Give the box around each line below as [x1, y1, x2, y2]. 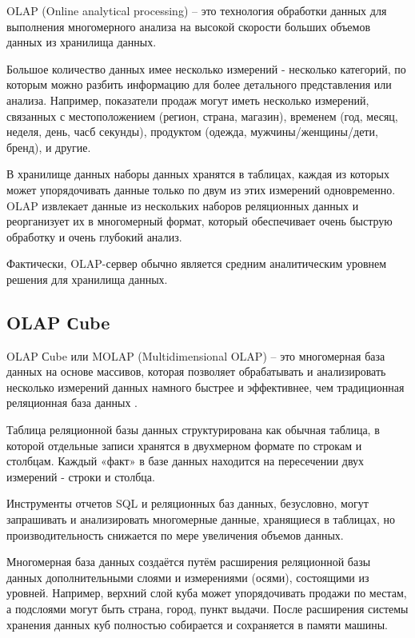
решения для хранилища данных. [6, 270, 168, 287]
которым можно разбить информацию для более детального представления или [6, 76, 392, 93]
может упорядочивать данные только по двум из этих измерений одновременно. [6, 181, 396, 197]
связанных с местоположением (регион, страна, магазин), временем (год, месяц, [6, 107, 398, 124]
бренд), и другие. [6, 138, 91, 155]
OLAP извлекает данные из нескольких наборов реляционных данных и [6, 197, 359, 213]
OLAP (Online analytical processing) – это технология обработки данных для [6, 2, 387, 18]
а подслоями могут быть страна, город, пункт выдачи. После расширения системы [6, 600, 409, 617]
